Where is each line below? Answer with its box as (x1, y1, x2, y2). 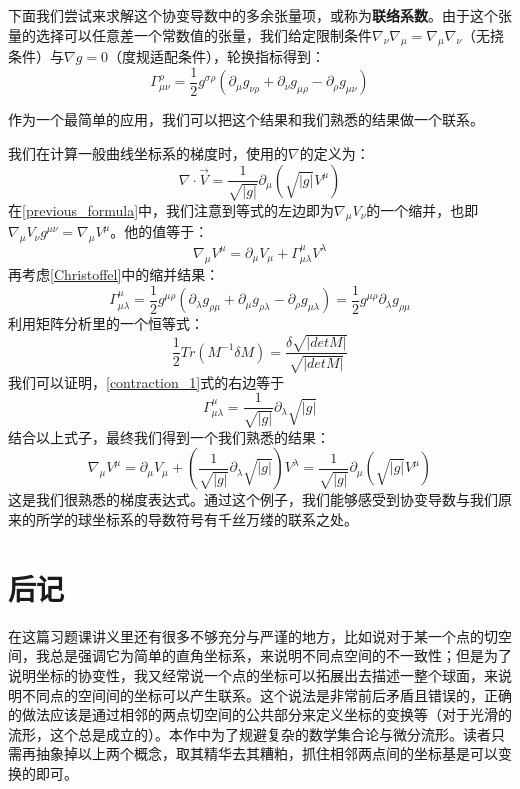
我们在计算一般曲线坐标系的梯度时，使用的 (8, 143, 288, 164)
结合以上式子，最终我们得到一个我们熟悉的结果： (8, 426, 330, 447)
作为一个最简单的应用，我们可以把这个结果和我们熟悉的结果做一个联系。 (8, 109, 484, 130)
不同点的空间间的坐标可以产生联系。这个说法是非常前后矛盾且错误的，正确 (21, 684, 512, 705)
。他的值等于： (110, 221, 209, 242)
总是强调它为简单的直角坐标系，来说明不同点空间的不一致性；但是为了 (49, 645, 512, 666)
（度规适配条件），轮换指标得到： (108, 46, 326, 67)
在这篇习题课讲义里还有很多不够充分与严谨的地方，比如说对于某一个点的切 (8, 625, 498, 646)
